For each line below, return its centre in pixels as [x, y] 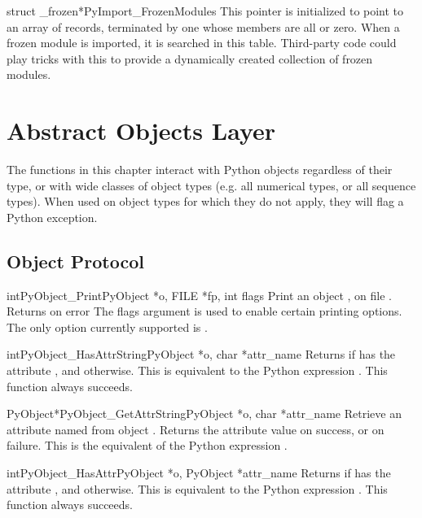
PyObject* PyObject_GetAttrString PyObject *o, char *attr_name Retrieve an [204, 414]
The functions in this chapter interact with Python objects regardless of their [200, 170]
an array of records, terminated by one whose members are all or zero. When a [203, 26]
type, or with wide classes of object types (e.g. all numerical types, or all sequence [211, 185]
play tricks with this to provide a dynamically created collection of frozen [190, 58]
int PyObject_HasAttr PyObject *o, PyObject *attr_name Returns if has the [199, 473]
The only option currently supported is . [107, 326]
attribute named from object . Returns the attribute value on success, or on [196, 429]
